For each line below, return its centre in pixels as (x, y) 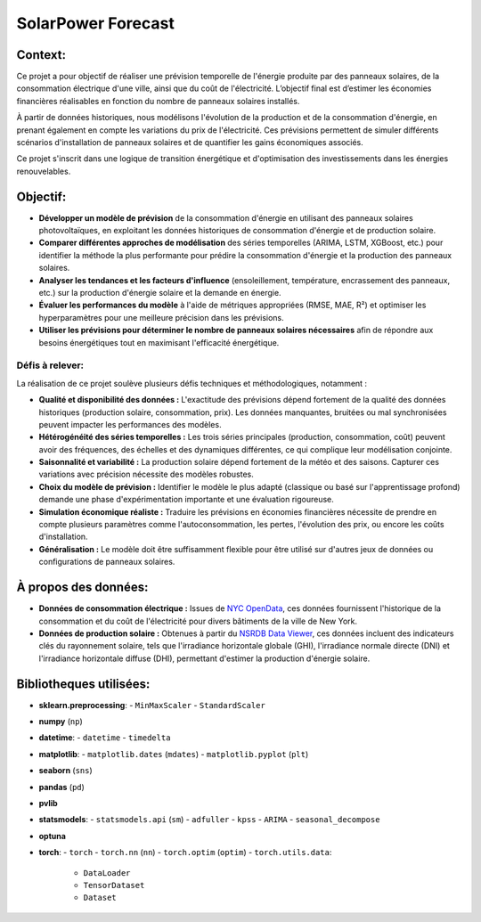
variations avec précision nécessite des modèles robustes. (146, 474)
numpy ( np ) (61, 721)
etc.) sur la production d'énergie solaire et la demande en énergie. (160, 293)
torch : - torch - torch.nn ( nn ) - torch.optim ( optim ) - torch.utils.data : (185, 853)
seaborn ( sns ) (65, 771)
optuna (53, 836)
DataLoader (107, 873)
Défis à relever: (50, 365)
